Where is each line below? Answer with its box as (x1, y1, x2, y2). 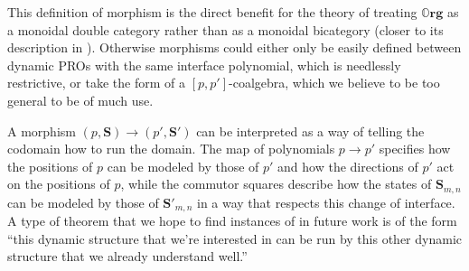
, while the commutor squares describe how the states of (120, 174, 432, 193)
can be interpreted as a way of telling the (196, 121, 425, 140)
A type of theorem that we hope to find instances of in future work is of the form (7, 211, 457, 230)
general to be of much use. (7, 90, 154, 109)
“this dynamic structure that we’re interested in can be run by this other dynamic (7, 229, 462, 248)
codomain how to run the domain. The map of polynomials (7, 139, 335, 158)
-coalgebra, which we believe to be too (229, 73, 440, 92)
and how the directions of (277, 156, 418, 175)
